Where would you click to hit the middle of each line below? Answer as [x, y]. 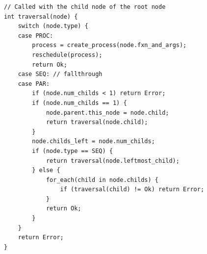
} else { [46, 170]
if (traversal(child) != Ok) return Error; [132, 190]
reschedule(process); [67, 55]
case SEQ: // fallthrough [60, 74]
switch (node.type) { [53, 26]
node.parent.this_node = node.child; [107, 113]
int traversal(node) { [41, 16]
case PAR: [34, 84]
